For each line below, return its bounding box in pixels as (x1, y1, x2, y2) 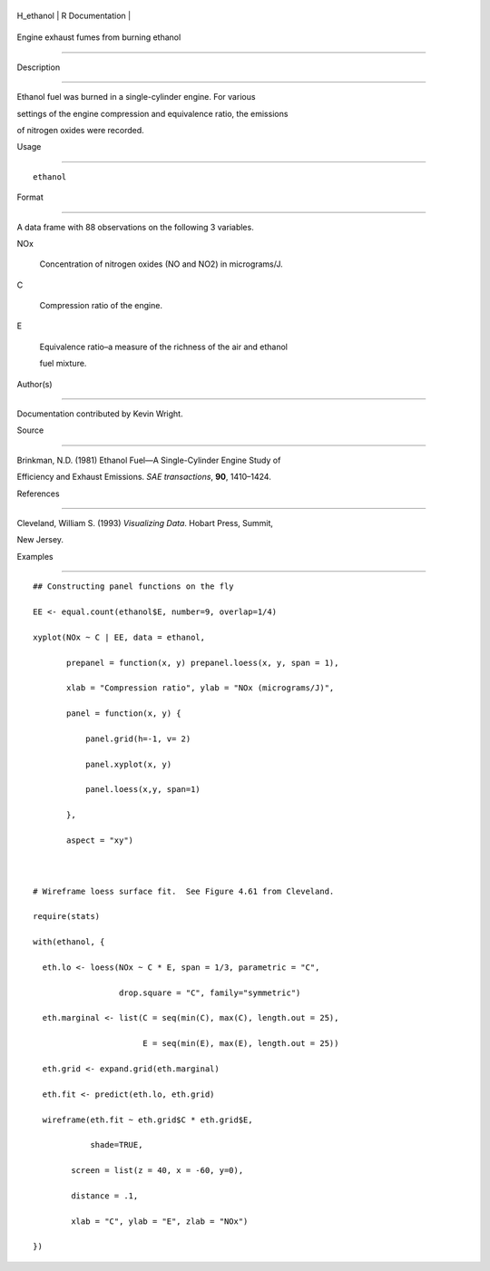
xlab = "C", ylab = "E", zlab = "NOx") (71, 1216, 249, 1227)
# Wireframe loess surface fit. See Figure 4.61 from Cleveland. (33, 885, 335, 896)
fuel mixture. (39, 358, 87, 369)
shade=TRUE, (90, 1139, 143, 1150)
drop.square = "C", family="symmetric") (118, 987, 301, 998)
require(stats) (33, 912, 101, 922)
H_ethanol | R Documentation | (16, 10, 132, 21)
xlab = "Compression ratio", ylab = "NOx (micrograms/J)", (66, 683, 335, 693)
